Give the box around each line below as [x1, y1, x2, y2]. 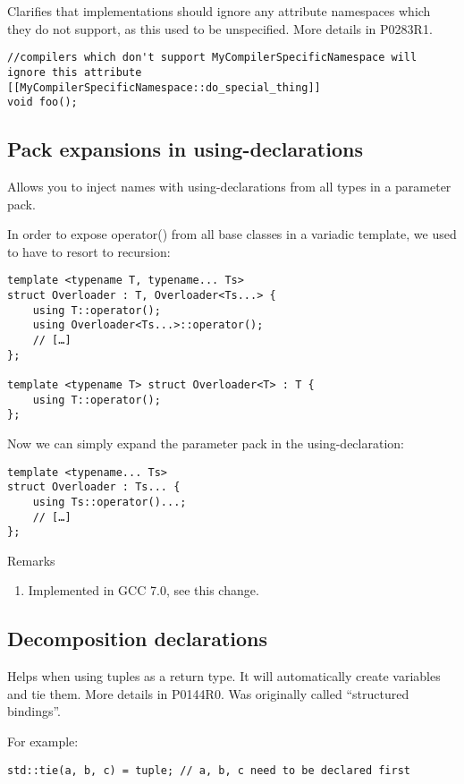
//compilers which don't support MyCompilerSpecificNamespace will [7, 51, 418, 64]
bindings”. [7, 702, 61, 720]
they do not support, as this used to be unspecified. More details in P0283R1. [7, 19, 433, 38]
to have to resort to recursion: [7, 242, 171, 260]
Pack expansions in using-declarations [7, 135, 363, 163]
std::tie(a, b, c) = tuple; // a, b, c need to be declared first [7, 763, 411, 777]
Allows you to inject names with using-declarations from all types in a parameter [7, 177, 451, 196]
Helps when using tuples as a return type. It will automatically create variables [7, 667, 441, 686]
